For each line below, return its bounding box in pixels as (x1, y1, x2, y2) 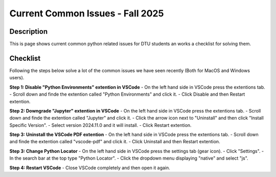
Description (9, 27, 48, 36)
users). (9, 75, 25, 81)
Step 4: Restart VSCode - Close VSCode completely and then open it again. (9, 164, 171, 171)
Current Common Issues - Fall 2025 (9, 8, 164, 19)
